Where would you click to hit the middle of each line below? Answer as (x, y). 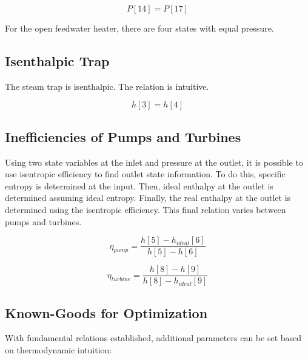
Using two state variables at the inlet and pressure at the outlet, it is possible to (154, 162)
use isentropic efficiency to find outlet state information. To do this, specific (145, 174)
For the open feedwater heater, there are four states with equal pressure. (139, 28)
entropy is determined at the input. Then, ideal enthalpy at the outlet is (139, 185)
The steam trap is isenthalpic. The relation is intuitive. (107, 86)
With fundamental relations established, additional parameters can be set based (153, 338)
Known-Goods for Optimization (106, 312)
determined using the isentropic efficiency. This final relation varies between (146, 209)
